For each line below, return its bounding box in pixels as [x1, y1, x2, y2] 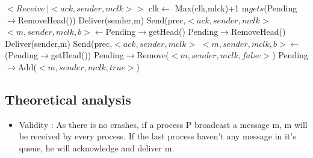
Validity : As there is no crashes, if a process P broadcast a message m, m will [19, 118, 308, 130]
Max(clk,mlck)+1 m [175, 2, 249, 14]
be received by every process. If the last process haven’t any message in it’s [19, 130, 296, 142]
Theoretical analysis [5, 90, 131, 108]
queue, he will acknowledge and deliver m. [19, 141, 175, 154]
